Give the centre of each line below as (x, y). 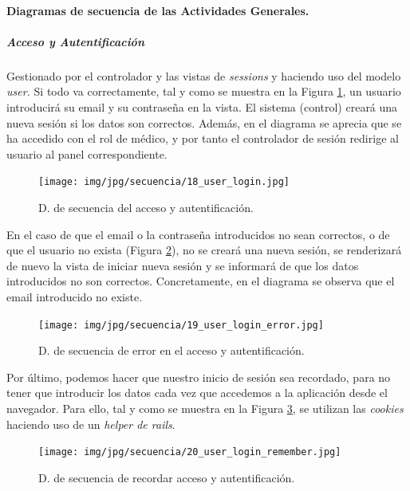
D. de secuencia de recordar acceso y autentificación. (167, 477)
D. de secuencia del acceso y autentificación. (146, 207)
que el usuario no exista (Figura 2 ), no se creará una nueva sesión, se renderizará (204, 250)
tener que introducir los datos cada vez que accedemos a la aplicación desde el (197, 393)
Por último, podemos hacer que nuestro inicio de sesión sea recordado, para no (199, 377)
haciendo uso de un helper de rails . (91, 424)
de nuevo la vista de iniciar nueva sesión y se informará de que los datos (183, 265)
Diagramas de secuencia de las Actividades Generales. (158, 10)
